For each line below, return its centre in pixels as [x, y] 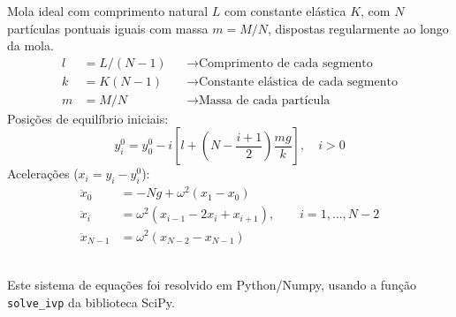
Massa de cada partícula [264, 100]
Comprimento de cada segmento [285, 63]
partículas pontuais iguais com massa [108, 28]
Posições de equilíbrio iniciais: [88, 118]
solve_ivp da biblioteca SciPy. [91, 302]
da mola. [30, 45]
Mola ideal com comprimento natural [108, 11]
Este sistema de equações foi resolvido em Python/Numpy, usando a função [212, 285]
